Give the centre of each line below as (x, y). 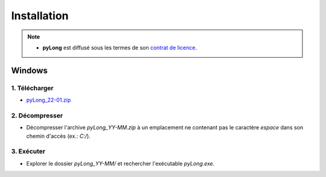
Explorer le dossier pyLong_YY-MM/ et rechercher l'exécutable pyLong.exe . (120, 163)
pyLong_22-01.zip (49, 100)
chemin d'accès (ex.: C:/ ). (58, 136)
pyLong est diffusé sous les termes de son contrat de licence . (120, 48)
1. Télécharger (32, 88)
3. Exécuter (28, 152)
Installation (40, 16)
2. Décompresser (37, 116)
